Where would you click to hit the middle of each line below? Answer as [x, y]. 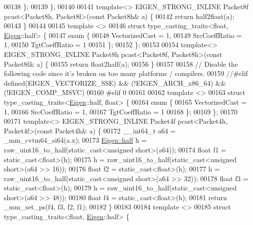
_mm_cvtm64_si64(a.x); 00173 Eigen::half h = [75, 140]
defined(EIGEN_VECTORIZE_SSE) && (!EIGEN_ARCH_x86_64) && [115, 83]
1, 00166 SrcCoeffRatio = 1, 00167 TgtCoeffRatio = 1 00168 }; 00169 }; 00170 [121, 111]
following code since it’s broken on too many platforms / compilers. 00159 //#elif [126, 73]
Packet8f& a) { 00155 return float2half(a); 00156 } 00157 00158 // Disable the [121, 64]
